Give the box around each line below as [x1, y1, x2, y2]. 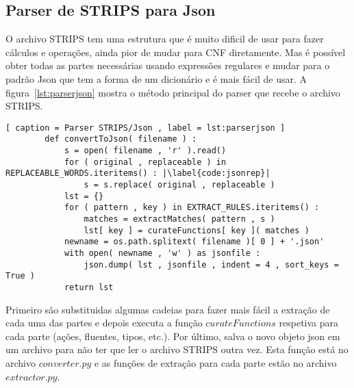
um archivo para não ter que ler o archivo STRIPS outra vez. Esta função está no [5, 342, 349, 357]
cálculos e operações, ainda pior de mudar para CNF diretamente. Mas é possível [5, 44, 346, 59]
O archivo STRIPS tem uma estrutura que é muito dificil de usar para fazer [5, 31, 324, 46]
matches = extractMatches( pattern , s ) [84, 214, 275, 224]
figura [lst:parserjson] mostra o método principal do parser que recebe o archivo [5, 85, 340, 99]
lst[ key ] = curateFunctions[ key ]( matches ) [84, 225, 309, 235]
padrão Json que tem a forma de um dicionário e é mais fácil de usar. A [5, 71, 307, 86]
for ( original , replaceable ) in [64, 157, 227, 167]
